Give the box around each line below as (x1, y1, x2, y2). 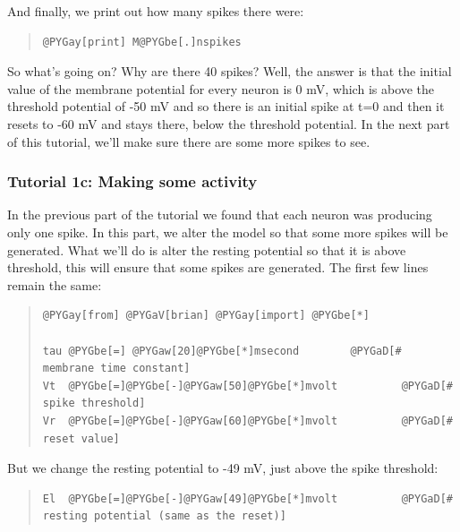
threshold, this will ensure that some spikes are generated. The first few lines (7, 258, 429, 277)
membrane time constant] (42, 362, 191, 375)
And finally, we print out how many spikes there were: (7, 2, 304, 20)
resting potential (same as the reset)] (42, 510, 286, 523)
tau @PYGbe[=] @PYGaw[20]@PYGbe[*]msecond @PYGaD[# (42, 344, 402, 357)
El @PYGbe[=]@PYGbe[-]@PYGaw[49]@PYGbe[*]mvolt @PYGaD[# (42, 492, 453, 505)
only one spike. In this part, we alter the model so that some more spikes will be (7, 222, 448, 241)
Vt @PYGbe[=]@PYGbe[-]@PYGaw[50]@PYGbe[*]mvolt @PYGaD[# (42, 379, 453, 392)
